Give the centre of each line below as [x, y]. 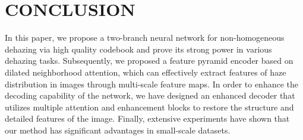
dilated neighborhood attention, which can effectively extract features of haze [146, 72]
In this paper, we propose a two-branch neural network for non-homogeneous [145, 38]
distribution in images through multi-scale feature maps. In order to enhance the [152, 84]
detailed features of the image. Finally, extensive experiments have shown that [147, 118]
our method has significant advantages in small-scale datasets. [118, 130]
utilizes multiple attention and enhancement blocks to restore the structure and [149, 107]
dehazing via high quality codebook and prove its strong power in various [138, 49]
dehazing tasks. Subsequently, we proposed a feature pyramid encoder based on [149, 61]
